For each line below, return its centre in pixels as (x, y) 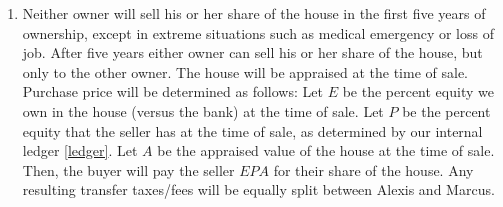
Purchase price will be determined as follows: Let (172, 91)
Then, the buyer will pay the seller (128, 169)
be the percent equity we (418, 91)
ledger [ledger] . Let (80, 150)
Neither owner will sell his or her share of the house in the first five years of (254, 13)
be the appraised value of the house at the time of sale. (326, 150)
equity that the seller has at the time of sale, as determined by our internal (252, 130)
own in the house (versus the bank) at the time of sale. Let (203, 110)
